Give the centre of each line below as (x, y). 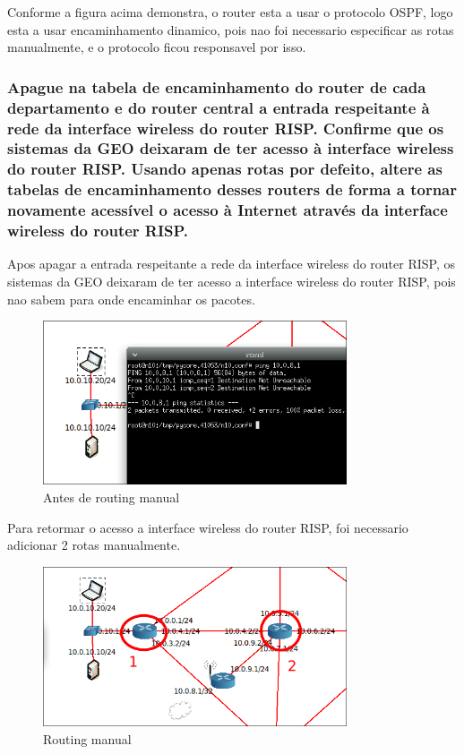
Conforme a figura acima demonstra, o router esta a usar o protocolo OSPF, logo (230, 12)
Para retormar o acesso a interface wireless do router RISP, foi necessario (208, 527)
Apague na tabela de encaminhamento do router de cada (217, 86)
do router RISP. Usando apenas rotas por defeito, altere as (225, 169)
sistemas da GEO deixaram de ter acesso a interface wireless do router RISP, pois (232, 282)
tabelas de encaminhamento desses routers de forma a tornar (232, 189)
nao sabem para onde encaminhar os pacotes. (131, 299)
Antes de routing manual (112, 497)
